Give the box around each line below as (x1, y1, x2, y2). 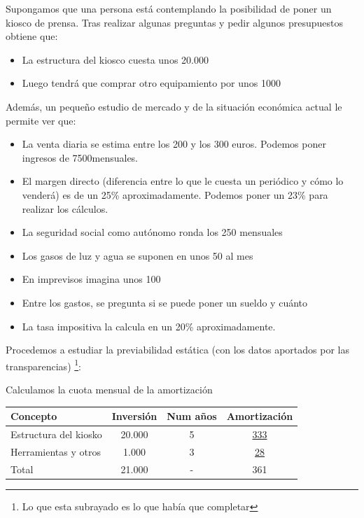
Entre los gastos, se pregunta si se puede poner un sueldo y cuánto (22, 295, 308, 309)
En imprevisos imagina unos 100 (22, 272, 161, 286)
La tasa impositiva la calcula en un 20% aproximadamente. (22, 318, 276, 333)
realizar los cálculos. (22, 201, 108, 216)
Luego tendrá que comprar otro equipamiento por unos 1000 (22, 76, 281, 90)
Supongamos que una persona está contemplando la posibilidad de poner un (6, 1, 332, 15)
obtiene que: (6, 29, 58, 43)
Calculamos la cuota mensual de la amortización (6, 381, 213, 396)
